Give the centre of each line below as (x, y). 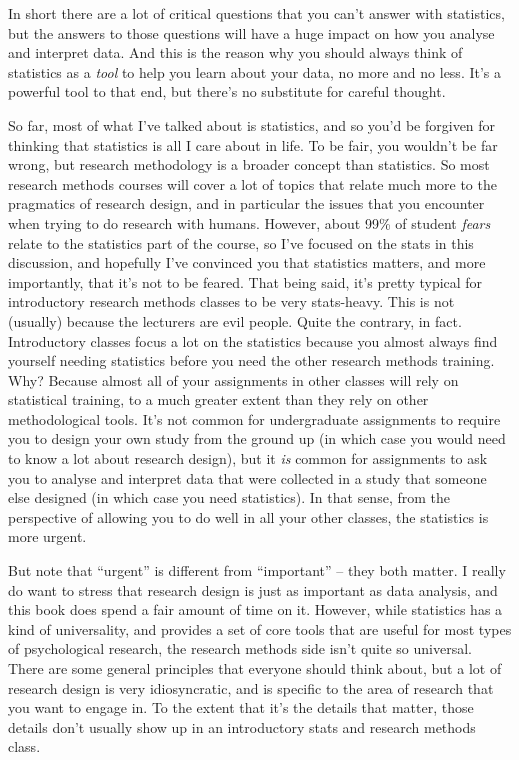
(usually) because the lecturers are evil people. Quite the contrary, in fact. (235, 320)
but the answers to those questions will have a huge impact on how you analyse (251, 32)
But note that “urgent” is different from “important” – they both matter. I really (257, 570)
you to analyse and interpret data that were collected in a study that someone (247, 477)
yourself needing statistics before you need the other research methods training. (251, 360)
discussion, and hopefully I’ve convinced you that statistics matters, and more (247, 262)
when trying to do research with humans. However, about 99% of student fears (249, 222)
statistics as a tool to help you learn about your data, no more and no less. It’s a (255, 71)
